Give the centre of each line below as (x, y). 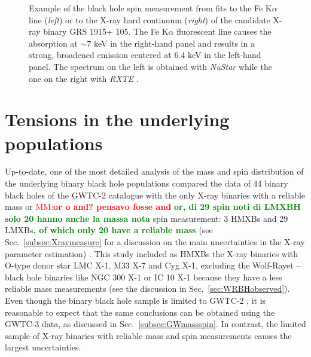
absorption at (53, 43)
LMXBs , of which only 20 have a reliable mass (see (109, 230)
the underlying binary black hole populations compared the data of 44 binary (147, 183)
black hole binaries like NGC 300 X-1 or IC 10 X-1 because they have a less (144, 277)
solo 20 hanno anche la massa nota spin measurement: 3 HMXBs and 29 (147, 218)
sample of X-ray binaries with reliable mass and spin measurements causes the (148, 335)
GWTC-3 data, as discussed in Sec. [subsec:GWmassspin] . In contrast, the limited (155, 324)
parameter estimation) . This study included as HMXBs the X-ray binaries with (152, 253)
